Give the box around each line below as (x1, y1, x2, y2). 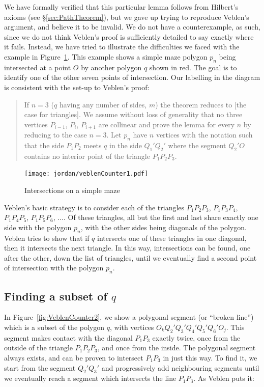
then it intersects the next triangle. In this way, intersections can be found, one (4, 242, 251, 253)
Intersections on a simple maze (24, 185, 120, 196)
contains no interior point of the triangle (24, 150, 150, 161)
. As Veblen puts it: (193, 373, 254, 383)
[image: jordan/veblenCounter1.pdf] (24, 170, 149, 178)
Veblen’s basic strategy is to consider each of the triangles (4, 202, 185, 212)
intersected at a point (4, 62, 71, 72)
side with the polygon (4, 222, 72, 232)
